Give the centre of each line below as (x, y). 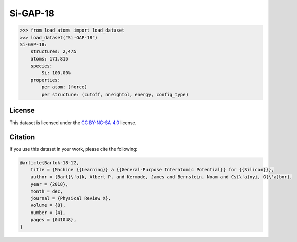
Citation (22, 137)
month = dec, (47, 191)
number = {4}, (48, 213)
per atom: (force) (64, 87)
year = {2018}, (49, 184)
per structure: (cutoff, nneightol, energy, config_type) (115, 94)
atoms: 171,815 (49, 59)
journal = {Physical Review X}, (71, 198)
